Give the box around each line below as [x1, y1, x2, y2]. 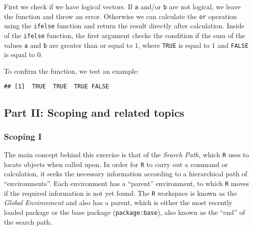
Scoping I [4, 130, 42, 142]
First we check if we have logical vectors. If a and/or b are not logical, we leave [4, 1, 241, 11]
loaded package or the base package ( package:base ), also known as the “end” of [4, 207, 245, 217]
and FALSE [217, 40, 249, 50]
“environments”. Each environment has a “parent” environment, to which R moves [4, 178, 249, 188]
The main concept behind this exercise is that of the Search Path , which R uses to [4, 149, 249, 160]
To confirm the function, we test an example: [4, 65, 139, 76]
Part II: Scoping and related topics [4, 105, 184, 120]
